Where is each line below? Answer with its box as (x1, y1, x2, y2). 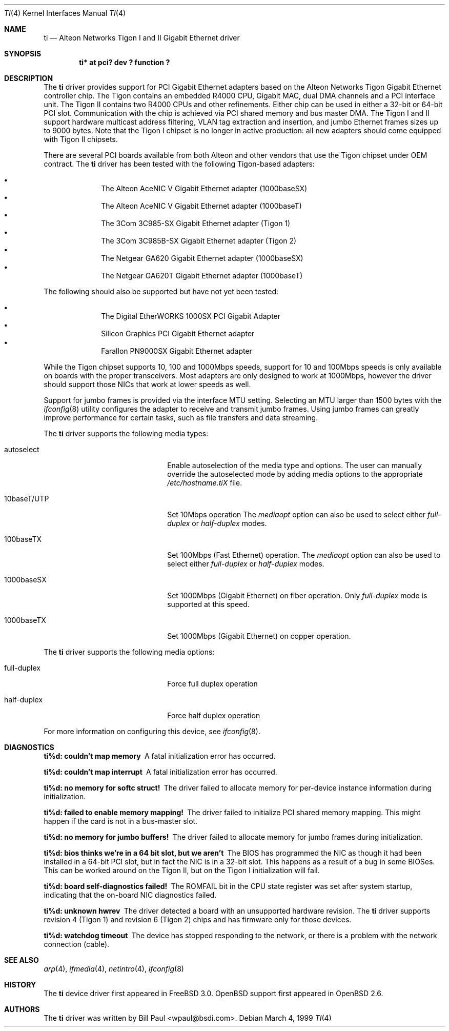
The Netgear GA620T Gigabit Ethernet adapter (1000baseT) (101, 271, 303, 280)
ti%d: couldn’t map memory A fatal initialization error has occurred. (44, 752, 276, 760)
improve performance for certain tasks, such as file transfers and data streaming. (44, 413, 318, 422)
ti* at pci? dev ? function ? (79, 58, 170, 67)
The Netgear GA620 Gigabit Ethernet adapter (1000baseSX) (101, 254, 303, 262)
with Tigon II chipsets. (44, 135, 118, 144)
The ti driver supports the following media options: (44, 648, 215, 656)
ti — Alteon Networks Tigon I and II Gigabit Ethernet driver (44, 33, 240, 42)
